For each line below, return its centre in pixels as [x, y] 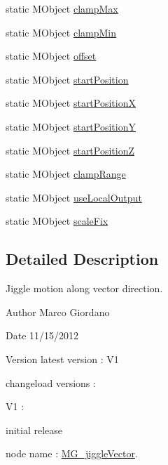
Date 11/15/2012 [42, 335]
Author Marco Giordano [58, 312]
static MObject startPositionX [71, 103]
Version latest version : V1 [62, 359]
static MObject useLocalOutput [74, 197]
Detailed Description [82, 259]
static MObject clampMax [62, 8]
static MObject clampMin [61, 32]
